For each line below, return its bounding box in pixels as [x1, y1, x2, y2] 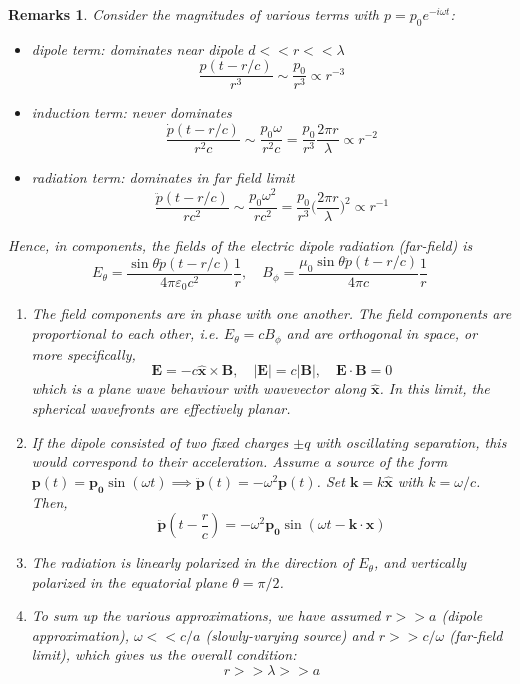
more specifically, [31, 343, 136, 364]
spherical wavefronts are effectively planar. [31, 397, 291, 418]
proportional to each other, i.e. [31, 323, 219, 344]
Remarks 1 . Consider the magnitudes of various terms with [8, 4, 379, 24]
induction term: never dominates [31, 102, 232, 123]
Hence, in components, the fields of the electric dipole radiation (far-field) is [8, 234, 473, 255]
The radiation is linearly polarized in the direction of [31, 552, 354, 573]
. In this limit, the [379, 378, 490, 399]
